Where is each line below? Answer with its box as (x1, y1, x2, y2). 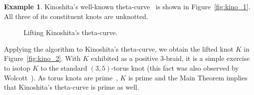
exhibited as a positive (91, 53, 158, 63)
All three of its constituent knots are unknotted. (4, 11, 148, 21)
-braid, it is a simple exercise (163, 53, 250, 63)
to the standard (40, 62, 87, 73)
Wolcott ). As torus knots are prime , (4, 72, 118, 82)
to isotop (4, 62, 30, 73)
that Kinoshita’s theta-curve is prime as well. (4, 82, 139, 92)
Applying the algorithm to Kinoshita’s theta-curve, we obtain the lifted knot (4, 43, 233, 54)
